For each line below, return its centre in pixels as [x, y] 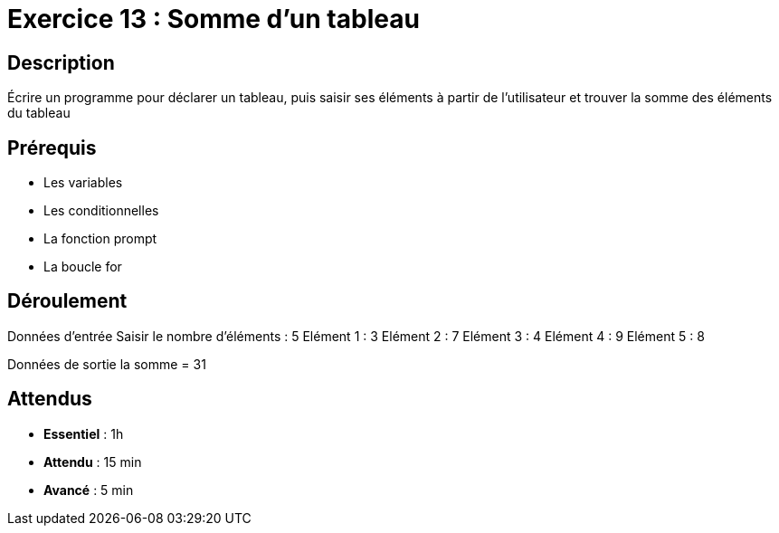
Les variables [83, 183]
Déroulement [67, 301]
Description [61, 62]
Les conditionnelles [101, 211]
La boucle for [83, 267]
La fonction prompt [100, 239]
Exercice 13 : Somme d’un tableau [214, 19]
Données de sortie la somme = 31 [107, 364]
